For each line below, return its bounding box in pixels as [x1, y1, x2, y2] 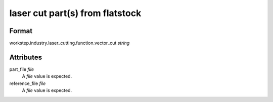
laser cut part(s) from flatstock [9, 8, 142, 19]
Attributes [9, 53, 42, 61]
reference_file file [9, 80, 46, 86]
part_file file [9, 66, 34, 72]
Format [9, 27, 33, 35]
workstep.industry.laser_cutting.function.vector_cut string [9, 40, 130, 46]
